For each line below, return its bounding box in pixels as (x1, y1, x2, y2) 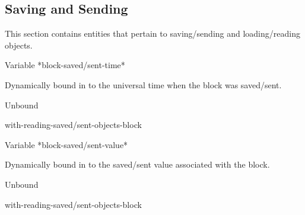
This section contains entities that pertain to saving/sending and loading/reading (5, 27, 300, 40)
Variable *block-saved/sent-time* (5, 59, 125, 71)
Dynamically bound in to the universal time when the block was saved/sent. (5, 78, 282, 91)
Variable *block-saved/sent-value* (5, 138, 128, 150)
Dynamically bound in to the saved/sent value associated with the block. (5, 158, 270, 171)
